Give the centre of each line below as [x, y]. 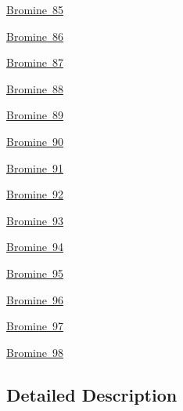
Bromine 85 [35, 9]
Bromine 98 [35, 352]
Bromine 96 [35, 299]
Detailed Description [92, 394]
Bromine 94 [35, 247]
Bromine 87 [35, 62]
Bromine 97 [35, 326]
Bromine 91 [35, 167]
